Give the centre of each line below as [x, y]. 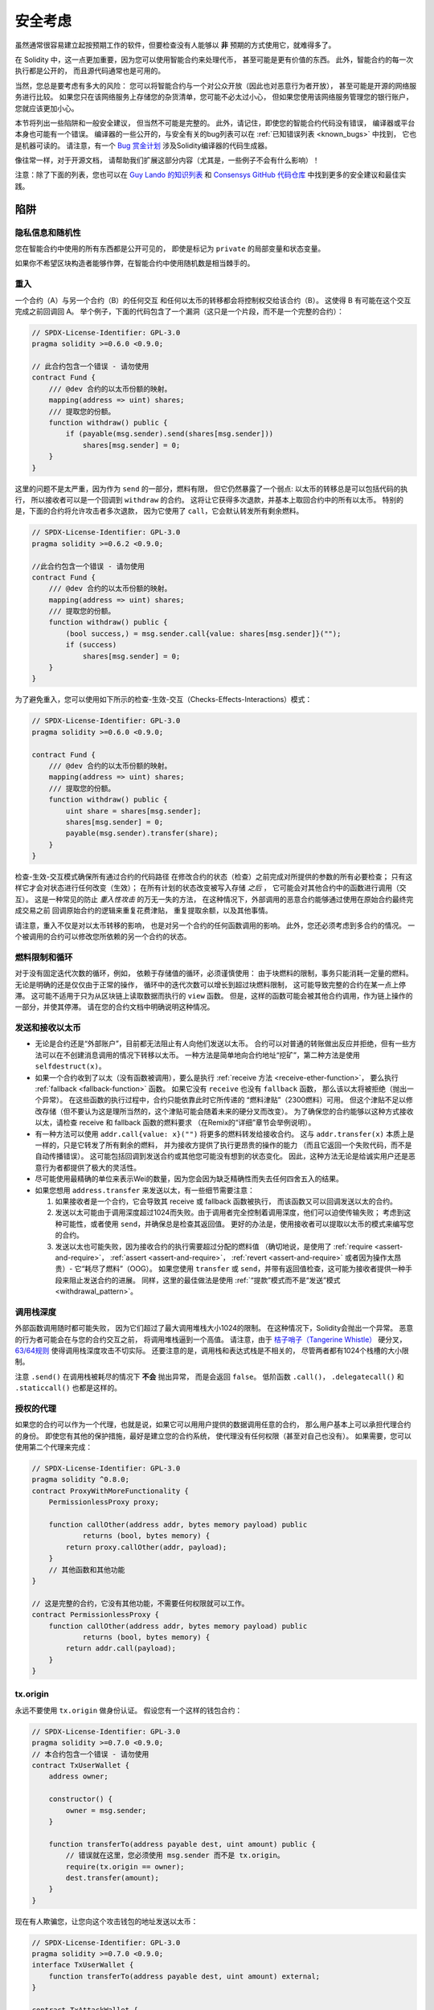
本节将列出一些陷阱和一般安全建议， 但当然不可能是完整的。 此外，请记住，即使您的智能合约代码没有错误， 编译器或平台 [215, 123]
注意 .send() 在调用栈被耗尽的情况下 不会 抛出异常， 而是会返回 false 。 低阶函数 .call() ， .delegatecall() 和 [209, 1376]
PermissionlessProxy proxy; [104, 1502]
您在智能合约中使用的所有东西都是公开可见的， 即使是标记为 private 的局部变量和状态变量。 [170, 248]
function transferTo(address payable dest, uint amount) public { [182, 1844]
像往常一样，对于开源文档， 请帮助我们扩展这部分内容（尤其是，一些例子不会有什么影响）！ [167, 160]
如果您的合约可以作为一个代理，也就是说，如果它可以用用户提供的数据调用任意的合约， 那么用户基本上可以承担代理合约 [213, 1425]
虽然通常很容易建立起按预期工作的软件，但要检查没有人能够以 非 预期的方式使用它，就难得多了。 [175, 45]
